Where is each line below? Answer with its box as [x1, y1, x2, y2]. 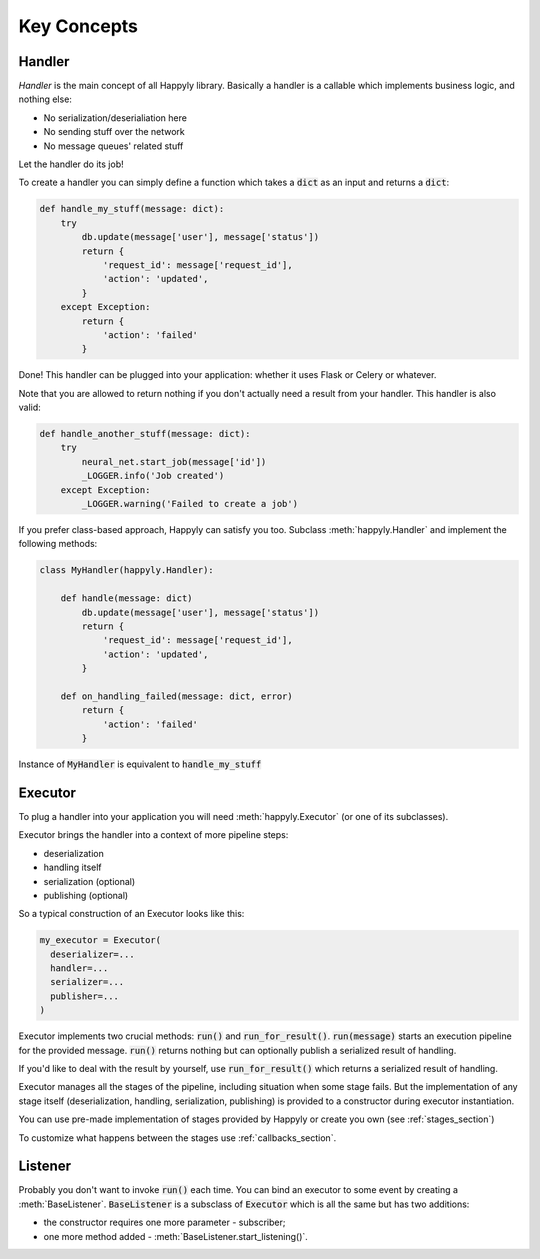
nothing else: [18, 93, 72, 105]
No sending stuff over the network [43, 126, 185, 138]
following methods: [18, 538, 98, 550]
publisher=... [50, 990, 120, 1002]
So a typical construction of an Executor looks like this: [18, 908, 245, 920]
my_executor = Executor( [39, 935, 162, 946]
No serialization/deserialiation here [43, 111, 187, 124]
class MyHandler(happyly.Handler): [39, 565, 214, 576]
